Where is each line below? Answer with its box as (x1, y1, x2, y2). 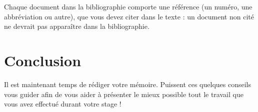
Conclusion (4, 50, 81, 70)
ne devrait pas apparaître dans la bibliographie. (4, 21, 149, 31)
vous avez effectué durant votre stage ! (4, 99, 121, 109)
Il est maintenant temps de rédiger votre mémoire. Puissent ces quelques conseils (4, 79, 251, 89)
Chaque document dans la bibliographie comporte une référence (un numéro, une (4, 1, 252, 11)
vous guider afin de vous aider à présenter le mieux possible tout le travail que (4, 89, 243, 99)
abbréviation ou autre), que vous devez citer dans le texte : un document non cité (4, 11, 254, 21)
